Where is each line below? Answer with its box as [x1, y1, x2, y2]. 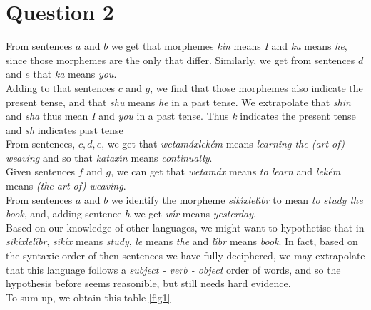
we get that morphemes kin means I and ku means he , [111, 38, 347, 53]
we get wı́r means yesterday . [133, 206, 256, 221]
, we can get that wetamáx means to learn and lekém [111, 164, 341, 179]
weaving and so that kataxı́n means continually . [6, 150, 213, 165]
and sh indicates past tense [6, 122, 123, 137]
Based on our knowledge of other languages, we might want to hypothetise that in [6, 219, 365, 234]
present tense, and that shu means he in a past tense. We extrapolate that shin [6, 94, 351, 109]
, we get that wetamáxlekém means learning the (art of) [101, 136, 345, 151]
